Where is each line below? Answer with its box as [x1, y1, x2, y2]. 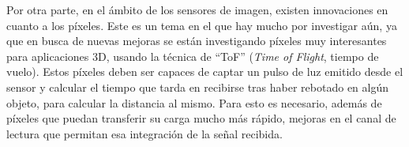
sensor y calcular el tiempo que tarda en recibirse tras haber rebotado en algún [6, 78, 389, 95]
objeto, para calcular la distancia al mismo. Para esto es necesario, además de [6, 94, 382, 111]
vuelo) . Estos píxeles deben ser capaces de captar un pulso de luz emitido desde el [6, 63, 403, 80]
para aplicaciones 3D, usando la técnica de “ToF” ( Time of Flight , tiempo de [6, 47, 379, 64]
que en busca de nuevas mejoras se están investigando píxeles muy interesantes [6, 32, 387, 49]
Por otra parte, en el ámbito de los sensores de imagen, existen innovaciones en [6, 2, 388, 17]
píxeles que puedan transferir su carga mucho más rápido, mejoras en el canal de [6, 110, 396, 126]
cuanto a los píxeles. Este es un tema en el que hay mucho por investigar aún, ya [6, 17, 397, 33]
